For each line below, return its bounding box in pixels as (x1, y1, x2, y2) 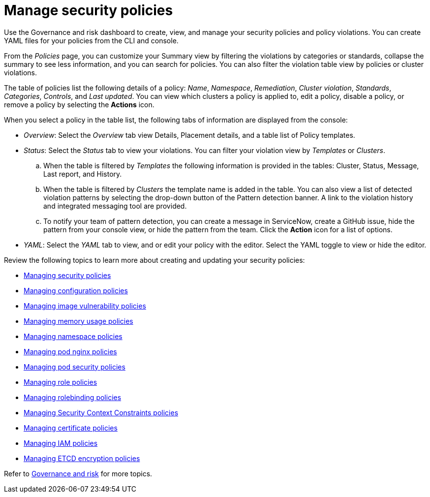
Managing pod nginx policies (24, 347, 117, 356)
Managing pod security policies (24, 362, 125, 371)
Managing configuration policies (24, 286, 128, 295)
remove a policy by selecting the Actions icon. (4, 100, 154, 109)
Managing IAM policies (24, 438, 98, 447)
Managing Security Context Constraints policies (24, 408, 179, 417)
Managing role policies (24, 377, 97, 386)
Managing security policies (24, 271, 111, 280)
